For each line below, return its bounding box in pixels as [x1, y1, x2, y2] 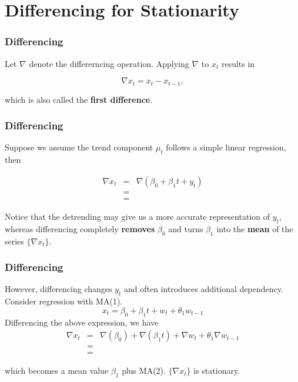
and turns [168, 222, 203, 234]
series [5, 234, 24, 247]
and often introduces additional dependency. [124, 283, 283, 295]
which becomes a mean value [5, 364, 109, 377]
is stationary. [193, 364, 240, 377]
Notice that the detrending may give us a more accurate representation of [5, 210, 270, 222]
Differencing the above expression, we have [5, 316, 159, 328]
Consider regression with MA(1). [5, 295, 123, 307]
